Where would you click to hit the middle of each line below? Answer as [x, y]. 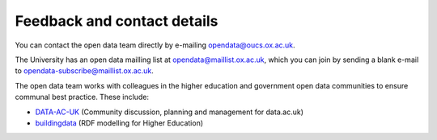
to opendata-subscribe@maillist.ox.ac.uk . [84, 71]
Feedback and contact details [117, 21]
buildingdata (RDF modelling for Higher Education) [119, 123]
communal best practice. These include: [82, 97]
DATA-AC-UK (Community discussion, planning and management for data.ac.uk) [169, 112]
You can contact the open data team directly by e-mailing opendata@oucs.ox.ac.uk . [155, 45]
